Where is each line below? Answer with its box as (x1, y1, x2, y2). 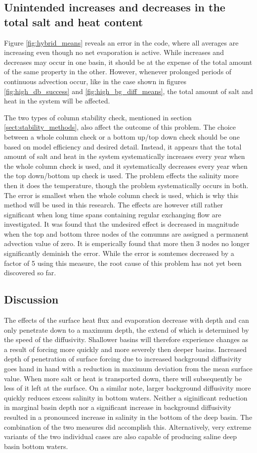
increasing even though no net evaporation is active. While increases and (4, 47, 224, 57)
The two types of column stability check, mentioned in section (4, 112, 192, 122)
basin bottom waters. (4, 441, 68, 451)
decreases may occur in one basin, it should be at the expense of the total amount (4, 56, 253, 67)
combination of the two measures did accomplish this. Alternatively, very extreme (4, 421, 252, 432)
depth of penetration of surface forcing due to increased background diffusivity (4, 353, 242, 364)
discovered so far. (4, 267, 56, 278)
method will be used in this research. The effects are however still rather (4, 200, 223, 210)
